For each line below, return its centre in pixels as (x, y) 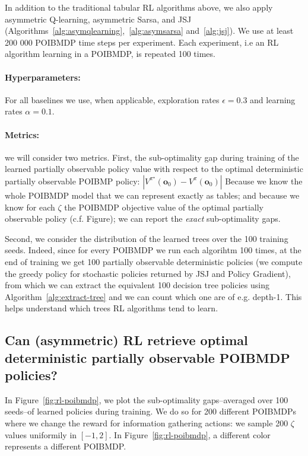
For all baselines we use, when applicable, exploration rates (112, 99)
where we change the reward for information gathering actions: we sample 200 (147, 423)
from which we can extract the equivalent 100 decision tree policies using (137, 285)
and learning (273, 99)
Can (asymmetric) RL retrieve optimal (126, 340)
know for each (30, 207)
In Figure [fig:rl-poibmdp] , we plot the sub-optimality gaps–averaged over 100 (147, 399)
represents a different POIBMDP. (66, 446)
